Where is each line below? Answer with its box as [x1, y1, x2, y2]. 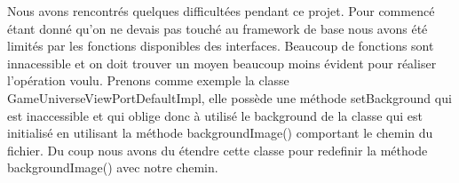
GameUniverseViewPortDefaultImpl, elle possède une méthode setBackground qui [7, 88, 452, 107]
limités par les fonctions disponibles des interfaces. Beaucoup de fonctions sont [7, 36, 434, 55]
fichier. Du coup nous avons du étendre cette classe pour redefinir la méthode [7, 140, 428, 159]
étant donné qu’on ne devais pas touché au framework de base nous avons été [7, 19, 428, 37]
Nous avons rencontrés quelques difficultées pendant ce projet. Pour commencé [7, 2, 435, 20]
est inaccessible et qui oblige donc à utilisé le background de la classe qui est [7, 106, 423, 124]
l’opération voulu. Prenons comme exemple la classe [7, 71, 289, 90]
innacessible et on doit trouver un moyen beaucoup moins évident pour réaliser [7, 53, 437, 72]
